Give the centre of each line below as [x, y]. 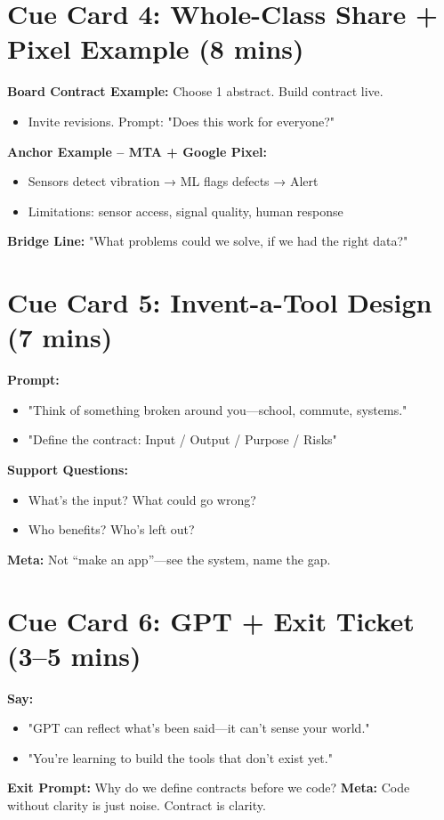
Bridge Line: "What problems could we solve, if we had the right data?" [208, 241]
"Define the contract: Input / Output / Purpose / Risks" [182, 439]
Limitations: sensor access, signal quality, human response [186, 211]
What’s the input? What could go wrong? [142, 499]
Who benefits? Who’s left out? [111, 529]
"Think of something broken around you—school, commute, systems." [218, 409]
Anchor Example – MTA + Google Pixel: [137, 151]
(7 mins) [60, 337]
